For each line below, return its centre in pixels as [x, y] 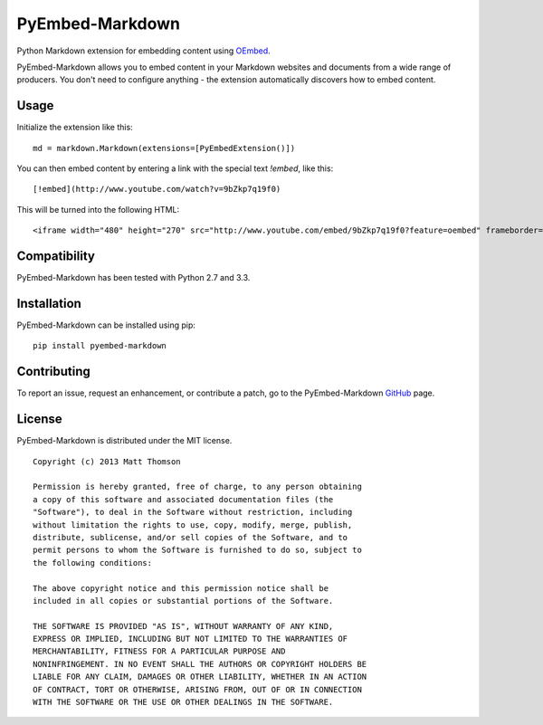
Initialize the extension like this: [75, 128]
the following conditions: [93, 563]
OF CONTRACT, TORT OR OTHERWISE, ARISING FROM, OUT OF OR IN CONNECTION [197, 689]
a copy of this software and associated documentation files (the [183, 499]
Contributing [53, 372]
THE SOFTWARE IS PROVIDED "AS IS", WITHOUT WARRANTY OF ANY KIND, [183, 626]
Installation [49, 303]
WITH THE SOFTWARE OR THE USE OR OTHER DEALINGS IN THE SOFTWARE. [183, 702]
